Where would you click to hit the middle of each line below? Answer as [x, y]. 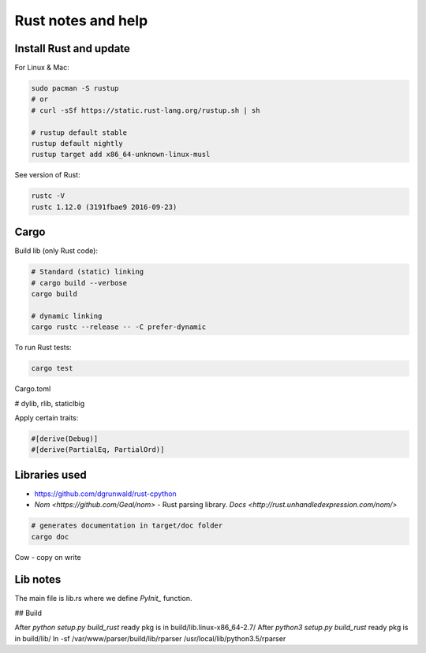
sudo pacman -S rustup [75, 88]
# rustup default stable [79, 132]
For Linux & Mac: [42, 68]
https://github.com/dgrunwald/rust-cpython [105, 494]
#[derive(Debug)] [65, 438]
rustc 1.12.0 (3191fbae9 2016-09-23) [104, 207]
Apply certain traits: [47, 417]
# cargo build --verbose [79, 283]
